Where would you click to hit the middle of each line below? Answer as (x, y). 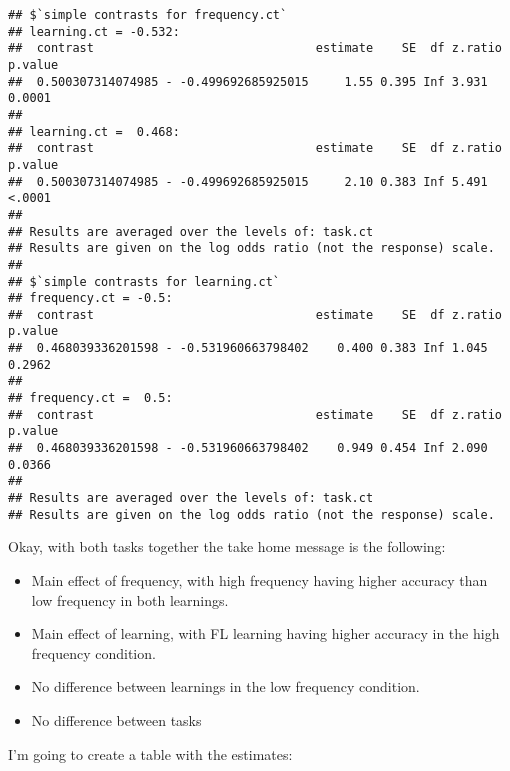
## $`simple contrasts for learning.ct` (144, 281)
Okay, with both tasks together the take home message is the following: (227, 546)
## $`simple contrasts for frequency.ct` (148, 15)
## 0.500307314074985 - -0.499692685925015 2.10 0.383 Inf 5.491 (248, 181)
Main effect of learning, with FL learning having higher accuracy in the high (265, 633)
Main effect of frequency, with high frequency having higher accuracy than (259, 579)
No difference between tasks (116, 719)
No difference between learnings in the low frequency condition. (225, 686)
